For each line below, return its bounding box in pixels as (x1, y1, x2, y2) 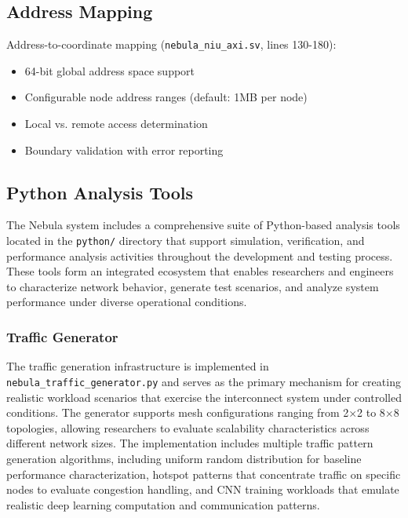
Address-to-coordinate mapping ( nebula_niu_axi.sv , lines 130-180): (6, 36, 337, 53)
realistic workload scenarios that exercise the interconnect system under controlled (6, 388, 402, 405)
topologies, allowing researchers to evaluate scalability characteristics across (6, 419, 370, 436)
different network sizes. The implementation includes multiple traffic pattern (6, 435, 373, 451)
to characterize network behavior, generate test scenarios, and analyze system (6, 278, 379, 294)
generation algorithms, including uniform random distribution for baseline (6, 450, 362, 466)
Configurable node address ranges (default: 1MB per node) (24, 89, 308, 105)
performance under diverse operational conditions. (6, 294, 247, 310)
